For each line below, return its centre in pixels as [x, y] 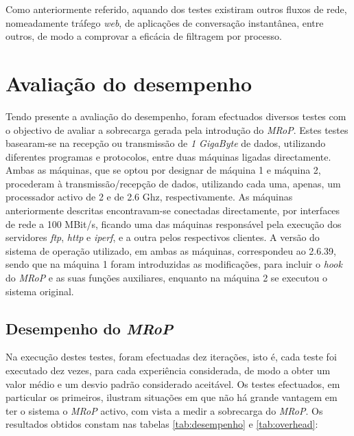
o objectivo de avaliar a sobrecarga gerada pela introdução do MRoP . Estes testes [177, 129]
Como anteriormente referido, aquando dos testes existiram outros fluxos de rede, [176, 9]
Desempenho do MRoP [90, 328]
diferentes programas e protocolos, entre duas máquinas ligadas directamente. [168, 156]
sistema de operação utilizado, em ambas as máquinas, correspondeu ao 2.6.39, [171, 250]
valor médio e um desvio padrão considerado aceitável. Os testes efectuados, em [173, 383]
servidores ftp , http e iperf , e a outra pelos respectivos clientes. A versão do [163, 237]
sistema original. [40, 291]
